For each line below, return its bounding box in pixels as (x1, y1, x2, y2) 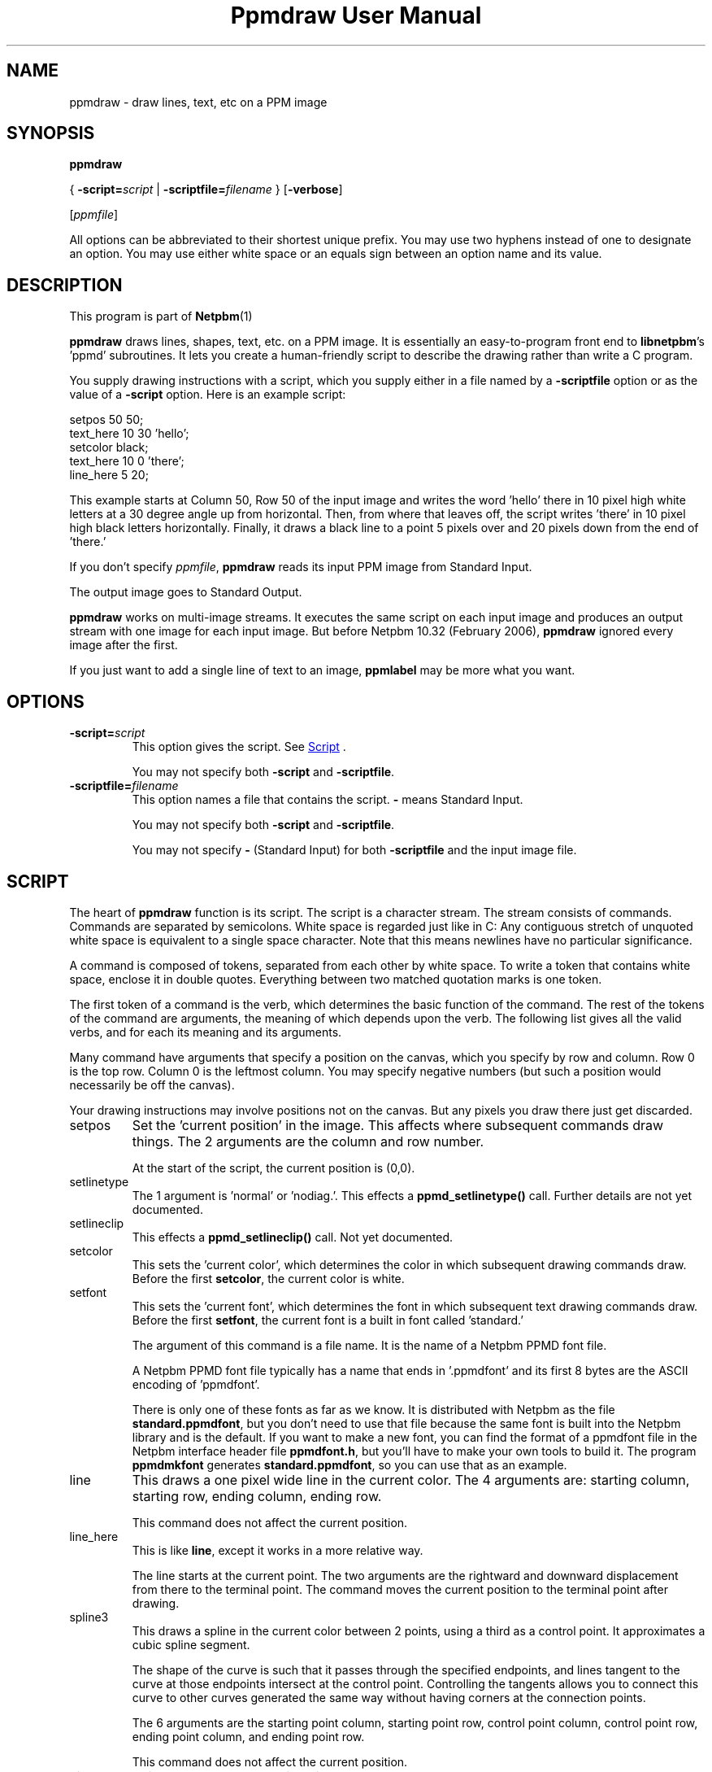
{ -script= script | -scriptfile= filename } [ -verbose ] (69, 182, 343, 197)
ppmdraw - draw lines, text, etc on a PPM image (69, 94, 328, 109)
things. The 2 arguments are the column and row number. (132, 1133, 484, 1150)
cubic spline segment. (132, 1637, 250, 1652)
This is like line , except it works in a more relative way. (132, 1543, 423, 1557)
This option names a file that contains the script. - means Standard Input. (132, 792, 523, 807)
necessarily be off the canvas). (69, 1077, 235, 1092)
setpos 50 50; (69, 412, 144, 427)
